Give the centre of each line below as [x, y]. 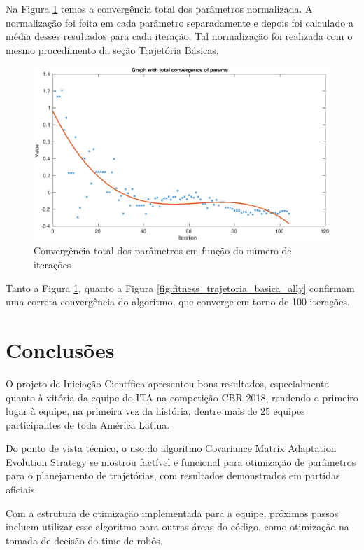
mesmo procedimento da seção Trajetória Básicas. [112, 49]
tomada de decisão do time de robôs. [84, 540]
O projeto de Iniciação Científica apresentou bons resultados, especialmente [167, 383]
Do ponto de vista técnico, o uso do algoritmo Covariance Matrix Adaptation [171, 448]
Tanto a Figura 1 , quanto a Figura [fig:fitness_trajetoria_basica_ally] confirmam [180, 288]
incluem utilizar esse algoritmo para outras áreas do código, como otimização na [177, 527]
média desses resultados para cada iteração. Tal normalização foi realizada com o [179, 36]
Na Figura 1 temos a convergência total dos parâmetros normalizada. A [159, 8]
